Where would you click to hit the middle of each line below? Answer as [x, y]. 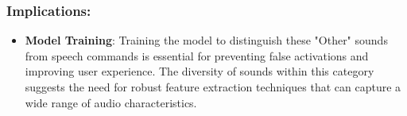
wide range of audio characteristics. [111, 102]
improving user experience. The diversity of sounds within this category [200, 71]
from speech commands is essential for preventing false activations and [197, 55]
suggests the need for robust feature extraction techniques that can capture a [213, 87]
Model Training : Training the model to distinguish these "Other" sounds [206, 40]
